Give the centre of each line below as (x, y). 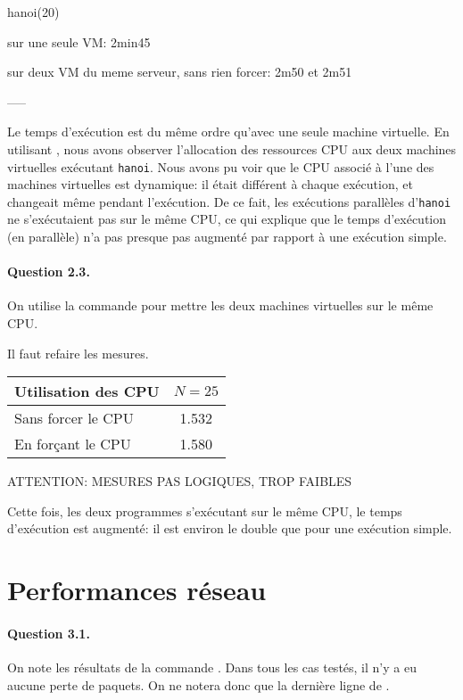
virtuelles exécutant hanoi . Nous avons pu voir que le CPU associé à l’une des (221, 166)
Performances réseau (137, 590)
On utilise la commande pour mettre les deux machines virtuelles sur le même (220, 305)
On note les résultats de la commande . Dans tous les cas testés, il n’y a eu (212, 667)
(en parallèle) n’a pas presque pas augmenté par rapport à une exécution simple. (227, 237)
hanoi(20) (33, 12)
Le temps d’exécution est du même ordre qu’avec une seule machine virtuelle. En (228, 132)
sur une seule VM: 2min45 (79, 41)
